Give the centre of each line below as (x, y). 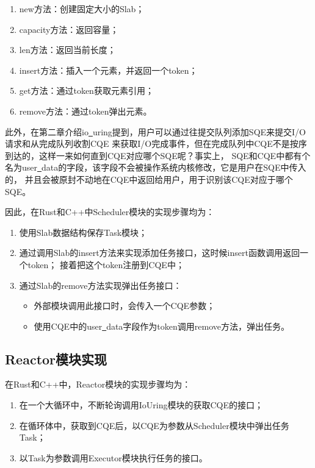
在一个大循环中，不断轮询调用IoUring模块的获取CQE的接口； (141, 405)
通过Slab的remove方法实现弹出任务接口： (100, 285)
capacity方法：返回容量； (69, 29)
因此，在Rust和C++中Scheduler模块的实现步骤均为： (110, 212)
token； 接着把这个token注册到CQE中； (106, 264)
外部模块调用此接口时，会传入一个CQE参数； (125, 306)
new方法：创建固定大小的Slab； (82, 9)
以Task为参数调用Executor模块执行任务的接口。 (113, 457)
